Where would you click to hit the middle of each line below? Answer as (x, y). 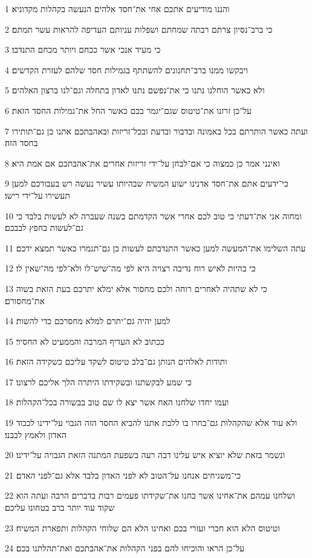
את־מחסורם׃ (25, 300)
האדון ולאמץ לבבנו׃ (36, 434)
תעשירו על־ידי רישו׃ (37, 195)
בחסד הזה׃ (21, 143)
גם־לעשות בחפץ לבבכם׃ (44, 228)
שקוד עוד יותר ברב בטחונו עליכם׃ (60, 507)
